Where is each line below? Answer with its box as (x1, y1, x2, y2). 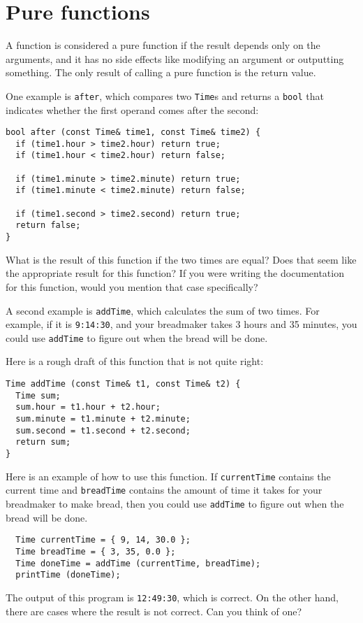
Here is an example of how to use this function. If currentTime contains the (6, 468, 331, 483)
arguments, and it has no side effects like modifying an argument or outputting (6, 51, 344, 66)
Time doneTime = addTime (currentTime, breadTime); (15, 558, 261, 568)
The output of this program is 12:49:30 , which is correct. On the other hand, (6, 589, 339, 604)
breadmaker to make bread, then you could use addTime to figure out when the (6, 496, 344, 510)
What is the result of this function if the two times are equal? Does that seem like (6, 252, 357, 266)
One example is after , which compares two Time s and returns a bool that (6, 88, 324, 103)
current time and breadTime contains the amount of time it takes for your (6, 482, 323, 497)
